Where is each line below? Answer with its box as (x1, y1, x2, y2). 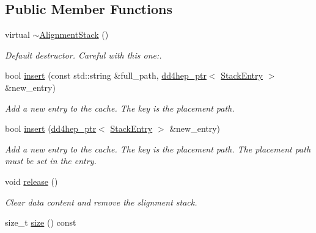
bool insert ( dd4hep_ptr (5, 122, 97, 135)
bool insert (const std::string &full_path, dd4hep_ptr (5, 69, 207, 82)
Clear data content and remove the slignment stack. (5, 195, 197, 208)
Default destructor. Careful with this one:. (5, 48, 162, 61)
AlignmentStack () (39, 28, 109, 41)
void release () (5, 174, 58, 187)
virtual (5, 28, 30, 41)
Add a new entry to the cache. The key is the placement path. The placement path (5, 142, 311, 155)
